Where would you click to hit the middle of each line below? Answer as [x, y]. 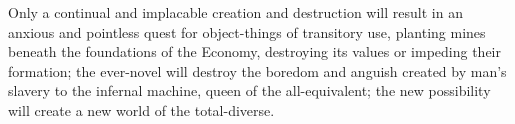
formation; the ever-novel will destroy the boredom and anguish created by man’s [257, 70]
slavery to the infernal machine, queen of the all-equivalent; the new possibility [249, 90]
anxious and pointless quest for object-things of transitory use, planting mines [247, 31]
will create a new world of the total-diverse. [141, 109]
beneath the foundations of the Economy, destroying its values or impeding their [254, 51]
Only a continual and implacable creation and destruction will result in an [235, 12]
